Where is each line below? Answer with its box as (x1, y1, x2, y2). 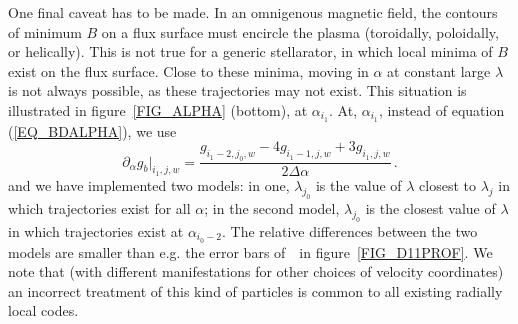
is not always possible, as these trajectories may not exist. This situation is (8, 80, 467, 101)
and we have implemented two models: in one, (8, 175, 290, 196)
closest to (419, 175, 477, 196)
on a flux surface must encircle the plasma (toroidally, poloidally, (101, 21, 499, 42)
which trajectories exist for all (8, 197, 191, 218)
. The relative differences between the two (222, 220, 478, 241)
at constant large (387, 60, 491, 81)
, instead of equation (378, 99, 505, 120)
